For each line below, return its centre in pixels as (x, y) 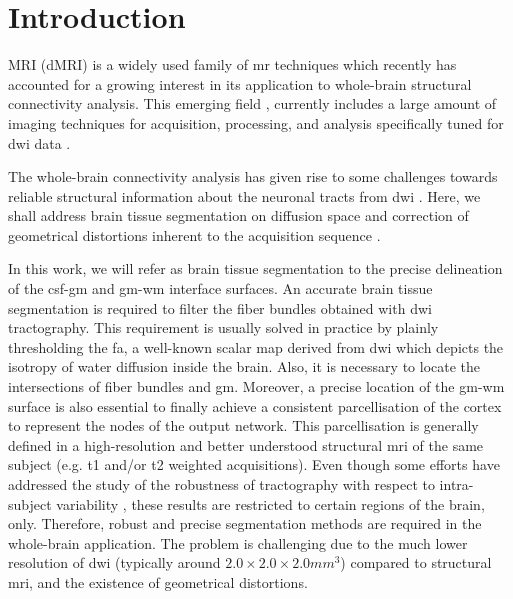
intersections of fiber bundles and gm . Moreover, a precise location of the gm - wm (256, 386)
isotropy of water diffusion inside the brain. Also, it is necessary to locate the (244, 366)
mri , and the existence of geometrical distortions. (158, 581)
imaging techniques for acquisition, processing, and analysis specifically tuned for (256, 122)
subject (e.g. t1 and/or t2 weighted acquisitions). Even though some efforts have (254, 464)
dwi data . (39, 142)
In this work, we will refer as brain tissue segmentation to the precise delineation (255, 268)
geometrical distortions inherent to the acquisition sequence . (194, 234)
